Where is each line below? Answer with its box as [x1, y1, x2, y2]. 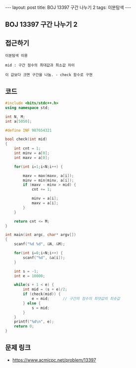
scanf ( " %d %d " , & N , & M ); [14, 242, 65, 247]
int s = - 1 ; [14, 269, 39, 274]
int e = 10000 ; [14, 273, 45, 279]
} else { [23, 300, 41, 306]
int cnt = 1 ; [14, 146, 41, 151]
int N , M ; [5, 114, 26, 119]
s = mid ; [31, 305, 50, 310]
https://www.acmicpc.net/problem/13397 [12, 357, 96, 363]
